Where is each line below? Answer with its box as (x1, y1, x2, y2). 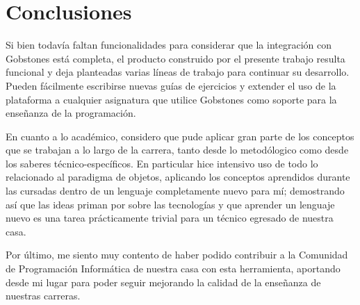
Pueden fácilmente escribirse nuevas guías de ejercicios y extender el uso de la (6, 78, 336, 92)
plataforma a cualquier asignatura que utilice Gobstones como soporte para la (6, 92, 337, 106)
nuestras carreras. (6, 288, 81, 303)
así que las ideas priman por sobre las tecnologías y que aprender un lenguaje (6, 197, 335, 211)
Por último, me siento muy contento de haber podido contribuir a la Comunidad (6, 247, 348, 262)
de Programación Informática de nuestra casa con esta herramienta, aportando (6, 261, 341, 276)
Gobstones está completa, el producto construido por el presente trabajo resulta (6, 51, 345, 65)
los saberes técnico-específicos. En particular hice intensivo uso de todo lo (6, 156, 318, 170)
